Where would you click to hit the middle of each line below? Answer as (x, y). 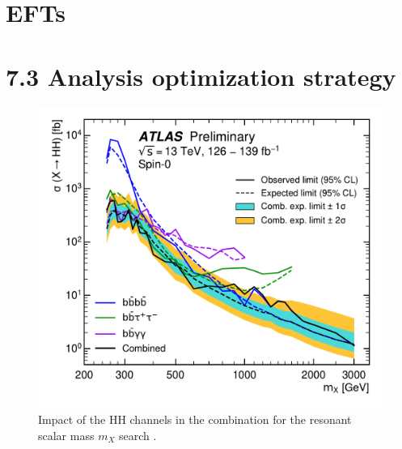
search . (138, 435)
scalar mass (66, 435)
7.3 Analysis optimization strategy (201, 76)
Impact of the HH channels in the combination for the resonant (195, 419)
